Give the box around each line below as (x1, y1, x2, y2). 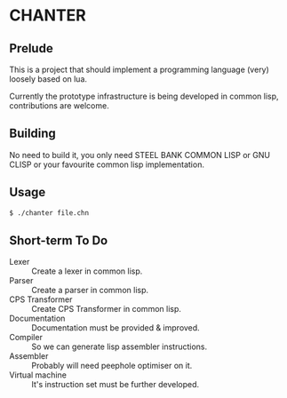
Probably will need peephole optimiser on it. (31, 361, 193, 371)
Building (9, 126, 56, 141)
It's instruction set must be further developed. (31, 379, 200, 390)
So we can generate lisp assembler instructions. (31, 341, 207, 352)
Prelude (9, 41, 53, 56)
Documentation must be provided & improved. (31, 322, 200, 333)
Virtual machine (9, 370, 67, 380)
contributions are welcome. (9, 100, 109, 111)
